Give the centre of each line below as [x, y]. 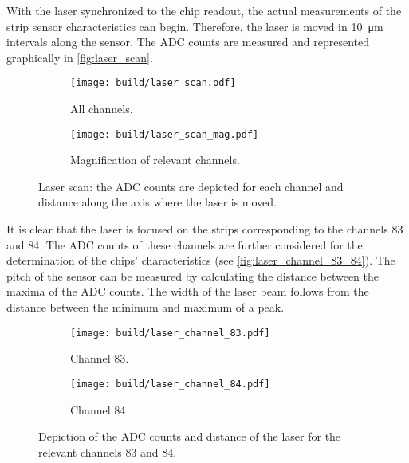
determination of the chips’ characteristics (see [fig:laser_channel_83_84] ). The [201, 260]
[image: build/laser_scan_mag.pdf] [165, 134]
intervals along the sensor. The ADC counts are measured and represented [188, 42]
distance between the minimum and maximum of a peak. [146, 307]
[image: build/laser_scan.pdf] [153, 83]
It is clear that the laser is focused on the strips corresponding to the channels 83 [205, 229]
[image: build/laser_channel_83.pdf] [170, 333]
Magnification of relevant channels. [155, 160]
